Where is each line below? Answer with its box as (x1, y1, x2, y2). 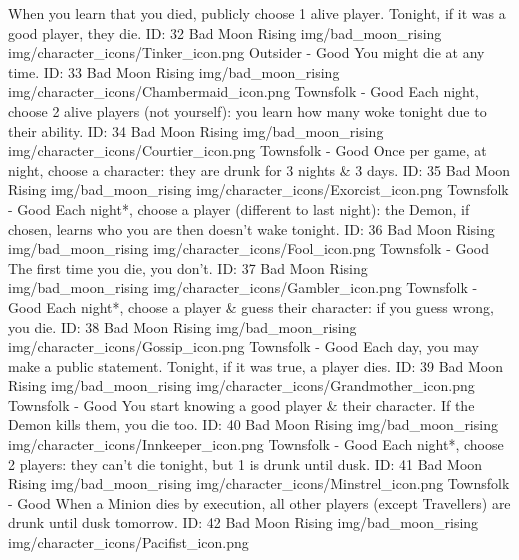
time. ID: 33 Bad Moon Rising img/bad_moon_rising (8, 61, 340, 82)
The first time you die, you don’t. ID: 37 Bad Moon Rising (8, 257, 368, 278)
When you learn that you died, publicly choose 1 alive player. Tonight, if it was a (8, 3, 506, 23)
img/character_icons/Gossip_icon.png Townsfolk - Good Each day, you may (8, 336, 479, 357)
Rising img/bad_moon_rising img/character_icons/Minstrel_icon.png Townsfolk (8, 473, 510, 494)
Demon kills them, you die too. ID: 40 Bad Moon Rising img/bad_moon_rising (8, 414, 498, 435)
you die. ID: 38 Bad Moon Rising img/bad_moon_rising (8, 316, 357, 337)
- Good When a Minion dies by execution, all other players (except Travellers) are (8, 492, 511, 513)
